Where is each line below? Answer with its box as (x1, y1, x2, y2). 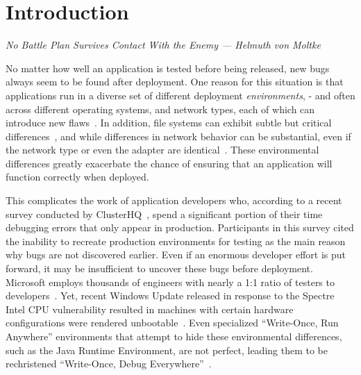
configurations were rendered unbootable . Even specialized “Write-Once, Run (6, 315, 339, 330)
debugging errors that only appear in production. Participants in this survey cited (6, 220, 354, 235)
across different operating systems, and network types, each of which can (6, 101, 315, 116)
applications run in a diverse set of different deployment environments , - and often (6, 87, 355, 102)
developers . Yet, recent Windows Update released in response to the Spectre (6, 288, 335, 303)
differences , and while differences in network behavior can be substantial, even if (6, 128, 351, 143)
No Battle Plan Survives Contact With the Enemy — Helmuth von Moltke (6, 37, 321, 52)
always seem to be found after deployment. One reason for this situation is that (6, 74, 344, 89)
